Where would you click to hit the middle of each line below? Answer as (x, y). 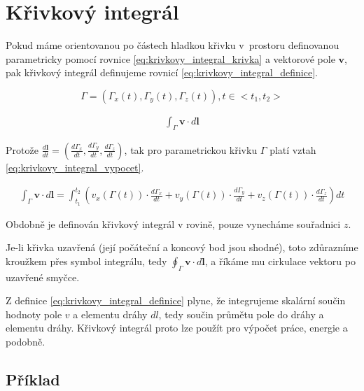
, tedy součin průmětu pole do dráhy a (241, 314)
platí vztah (293, 149)
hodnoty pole (34, 314)
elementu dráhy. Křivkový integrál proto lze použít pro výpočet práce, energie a (177, 328)
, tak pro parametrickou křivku (191, 149)
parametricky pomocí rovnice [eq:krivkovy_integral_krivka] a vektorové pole (170, 58)
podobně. (26, 341)
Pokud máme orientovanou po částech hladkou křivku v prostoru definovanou (173, 45)
